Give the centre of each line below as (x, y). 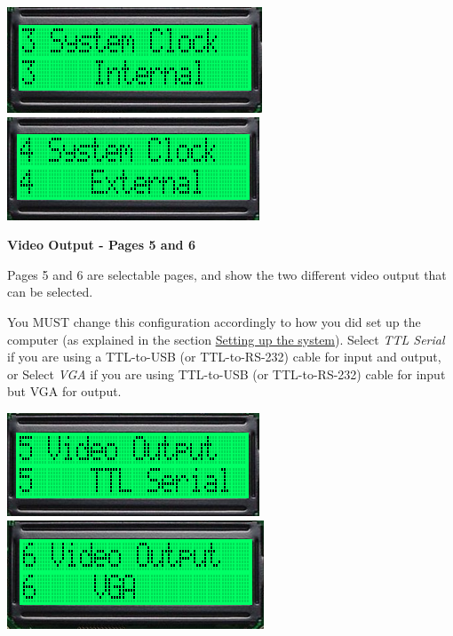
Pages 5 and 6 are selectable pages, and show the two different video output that (227, 274)
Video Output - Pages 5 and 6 (101, 245)
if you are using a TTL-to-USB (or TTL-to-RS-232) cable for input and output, (224, 357)
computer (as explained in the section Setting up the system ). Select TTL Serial (226, 339)
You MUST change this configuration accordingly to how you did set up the (214, 321)
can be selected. (50, 292)
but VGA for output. (64, 391)
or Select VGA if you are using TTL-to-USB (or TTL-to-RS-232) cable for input (226, 374)
